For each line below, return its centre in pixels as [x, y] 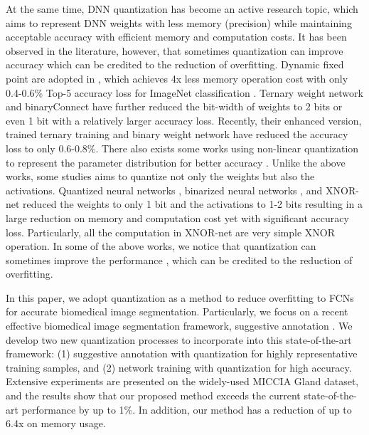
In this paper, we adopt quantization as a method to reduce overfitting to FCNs [180, 297]
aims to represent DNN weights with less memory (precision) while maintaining [179, 22]
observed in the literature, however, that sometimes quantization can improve [175, 50]
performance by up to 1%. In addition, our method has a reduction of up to [187, 409]
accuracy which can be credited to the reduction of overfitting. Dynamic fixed [175, 64]
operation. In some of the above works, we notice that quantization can [161, 246]
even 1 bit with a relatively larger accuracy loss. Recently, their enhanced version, [184, 120]
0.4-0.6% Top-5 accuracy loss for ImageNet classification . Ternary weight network [184, 92]
